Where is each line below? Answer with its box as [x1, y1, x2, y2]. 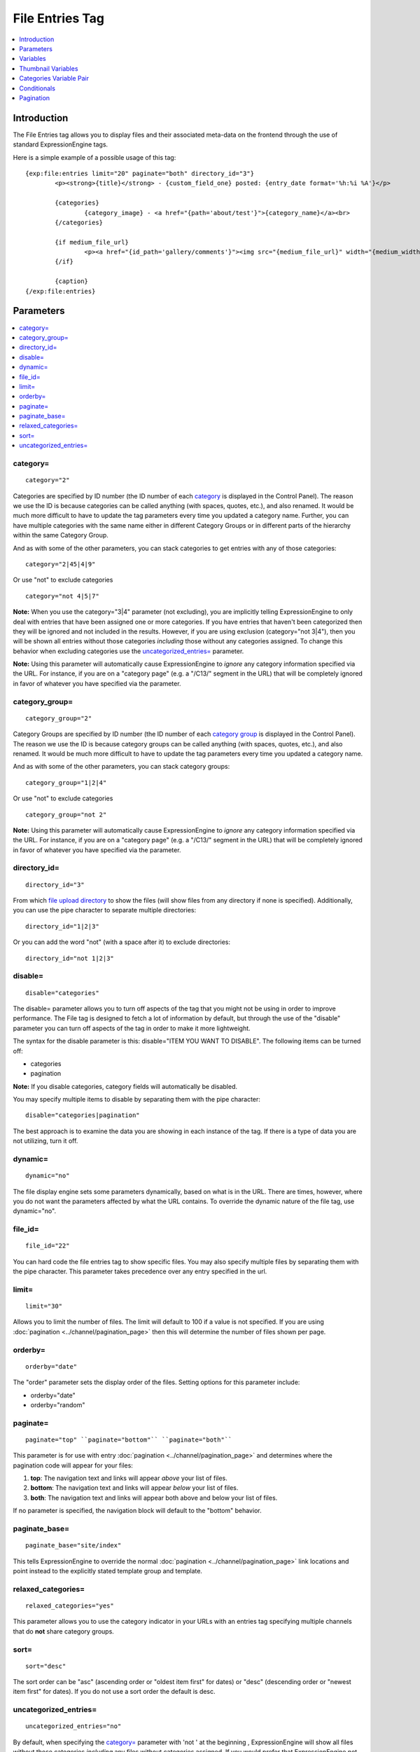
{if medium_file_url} [55, 238, 129, 246]
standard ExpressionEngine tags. [13, 140, 108, 149]
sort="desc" [25, 1662, 66, 1670]
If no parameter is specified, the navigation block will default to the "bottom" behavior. [13, 1507, 262, 1515]
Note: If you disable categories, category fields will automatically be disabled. [13, 1082, 238, 1090]
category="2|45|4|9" [25, 560, 96, 568]
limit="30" [25, 1302, 63, 1310]
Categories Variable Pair [19, 74, 89, 83]
